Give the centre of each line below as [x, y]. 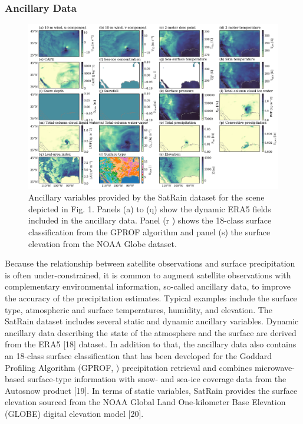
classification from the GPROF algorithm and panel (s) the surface [149, 232]
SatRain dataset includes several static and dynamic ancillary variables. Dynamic [152, 321]
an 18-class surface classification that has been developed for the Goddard [138, 356]
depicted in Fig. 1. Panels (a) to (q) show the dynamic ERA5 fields [150, 208]
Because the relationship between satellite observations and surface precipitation [150, 263]
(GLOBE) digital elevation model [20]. [74, 413]
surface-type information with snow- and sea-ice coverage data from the [157, 379]
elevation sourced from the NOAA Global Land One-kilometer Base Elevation [145, 402]
